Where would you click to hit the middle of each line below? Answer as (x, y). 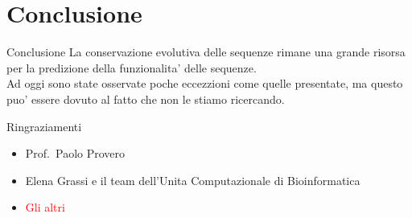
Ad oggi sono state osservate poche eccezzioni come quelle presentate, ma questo (205, 83)
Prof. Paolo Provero (75, 153)
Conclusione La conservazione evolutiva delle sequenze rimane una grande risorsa (206, 52)
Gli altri (45, 207)
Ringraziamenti (44, 126)
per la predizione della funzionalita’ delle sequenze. (132, 67)
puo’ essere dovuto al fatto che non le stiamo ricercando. (146, 99)
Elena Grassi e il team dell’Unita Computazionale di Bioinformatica (193, 180)
